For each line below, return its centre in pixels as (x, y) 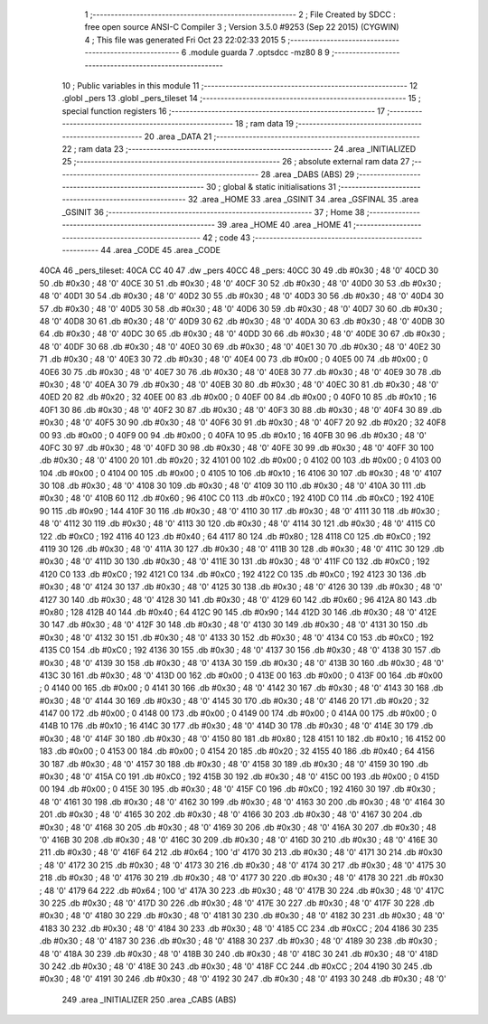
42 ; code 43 (226, 237)
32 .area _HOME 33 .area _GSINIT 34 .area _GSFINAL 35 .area (303, 200)
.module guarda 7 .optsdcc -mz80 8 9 (259, 52)
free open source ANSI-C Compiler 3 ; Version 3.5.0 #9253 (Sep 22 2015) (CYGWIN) (242, 27)
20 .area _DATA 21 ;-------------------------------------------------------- (282, 136)
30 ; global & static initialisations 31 (271, 187)
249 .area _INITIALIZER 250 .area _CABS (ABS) (149, 1000)
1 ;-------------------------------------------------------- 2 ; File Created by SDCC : (240, 14)
